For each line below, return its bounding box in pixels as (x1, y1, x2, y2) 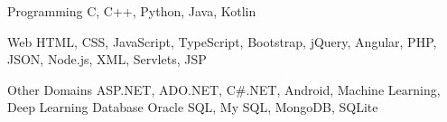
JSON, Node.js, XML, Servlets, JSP (7, 50, 207, 69)
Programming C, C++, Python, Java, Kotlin (7, 2, 256, 20)
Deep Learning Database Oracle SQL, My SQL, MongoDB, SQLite (7, 98, 378, 117)
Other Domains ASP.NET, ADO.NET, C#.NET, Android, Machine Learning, (7, 80, 441, 99)
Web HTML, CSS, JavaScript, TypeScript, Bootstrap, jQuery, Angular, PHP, (7, 32, 437, 51)
